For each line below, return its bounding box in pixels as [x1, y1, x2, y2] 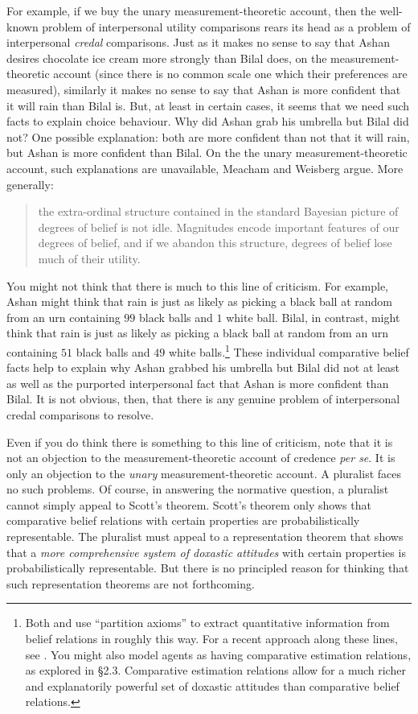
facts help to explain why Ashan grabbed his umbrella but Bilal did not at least [6, 359, 400, 376]
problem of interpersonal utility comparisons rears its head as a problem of [42, 18, 411, 35]
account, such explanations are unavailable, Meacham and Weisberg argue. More [6, 159, 404, 176]
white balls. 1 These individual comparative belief [168, 340, 409, 360]
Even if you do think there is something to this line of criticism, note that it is [6, 433, 393, 450]
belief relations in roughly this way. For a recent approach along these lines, [25, 630, 398, 647]
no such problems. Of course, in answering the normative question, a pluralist [6, 481, 389, 497]
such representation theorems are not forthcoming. [6, 575, 255, 592]
